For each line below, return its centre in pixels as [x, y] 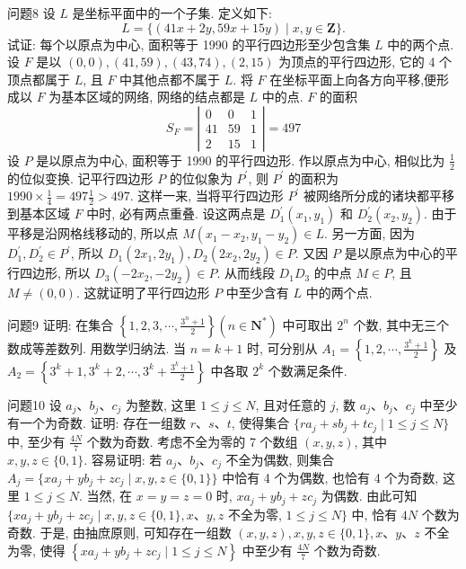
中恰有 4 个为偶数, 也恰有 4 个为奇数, [330, 477]
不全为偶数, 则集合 [280, 459]
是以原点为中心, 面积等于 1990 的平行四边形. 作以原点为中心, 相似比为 [241, 160]
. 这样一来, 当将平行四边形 [207, 196]
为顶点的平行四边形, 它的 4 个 [365, 62]
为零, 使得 [36, 550]
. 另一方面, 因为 [369, 233]
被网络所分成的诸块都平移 [378, 196]
